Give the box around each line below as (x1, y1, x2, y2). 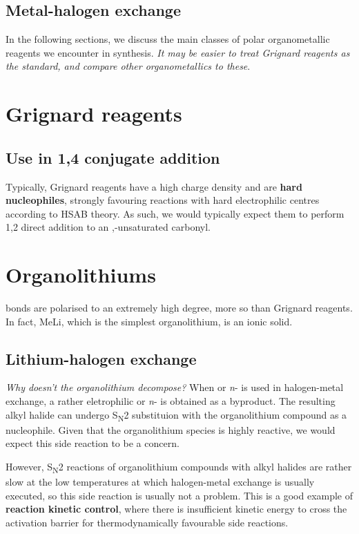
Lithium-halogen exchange (6, 347, 197, 369)
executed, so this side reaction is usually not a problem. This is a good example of (6, 488, 353, 502)
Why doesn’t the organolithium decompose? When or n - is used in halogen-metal (6, 380, 344, 394)
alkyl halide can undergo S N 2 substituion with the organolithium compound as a (6, 407, 347, 423)
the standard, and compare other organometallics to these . (6, 59, 251, 73)
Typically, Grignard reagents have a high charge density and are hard (6, 179, 302, 193)
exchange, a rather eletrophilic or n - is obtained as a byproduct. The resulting (6, 394, 336, 408)
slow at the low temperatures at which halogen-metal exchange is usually (6, 475, 315, 489)
